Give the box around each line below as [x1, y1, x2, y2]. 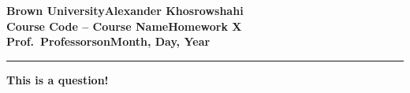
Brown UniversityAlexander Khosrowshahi [6, 2, 244, 18]
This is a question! [6, 71, 109, 87]
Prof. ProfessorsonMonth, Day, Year [6, 33, 211, 50]
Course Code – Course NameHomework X [6, 17, 242, 34]
